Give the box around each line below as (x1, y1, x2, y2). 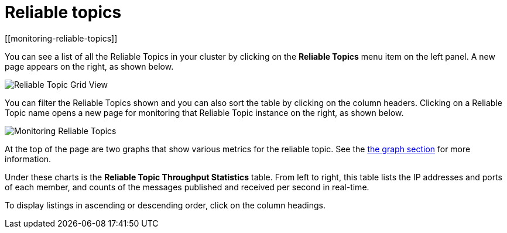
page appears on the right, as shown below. (5, 61, 174, 71)
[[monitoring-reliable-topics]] (5, 33, 118, 43)
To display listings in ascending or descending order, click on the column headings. (5, 200, 326, 210)
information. (5, 153, 52, 164)
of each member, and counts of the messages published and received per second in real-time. (5, 181, 369, 192)
